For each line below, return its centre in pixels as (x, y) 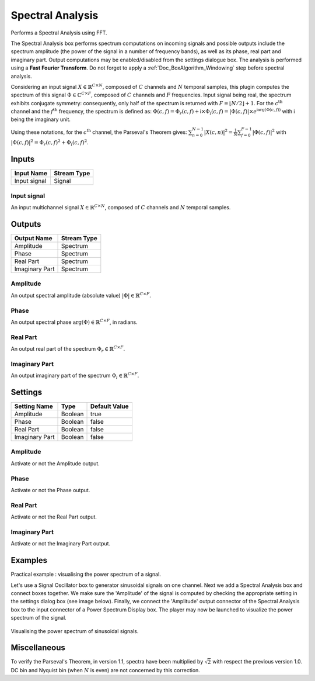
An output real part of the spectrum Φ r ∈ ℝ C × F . (68, 349)
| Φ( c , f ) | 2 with (269, 132)
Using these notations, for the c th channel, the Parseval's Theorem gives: (99, 132)
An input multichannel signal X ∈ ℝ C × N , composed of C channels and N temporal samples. (121, 207)
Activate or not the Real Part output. (54, 517)
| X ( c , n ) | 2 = (218, 132)
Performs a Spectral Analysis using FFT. (59, 33)
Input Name (31, 174)
